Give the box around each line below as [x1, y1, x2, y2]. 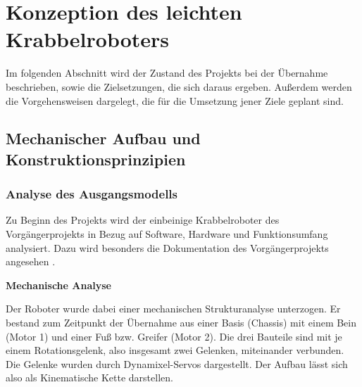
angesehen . [6, 254, 56, 269]
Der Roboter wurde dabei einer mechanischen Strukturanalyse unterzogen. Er [6, 301, 341, 316]
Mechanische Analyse [6, 277, 111, 292]
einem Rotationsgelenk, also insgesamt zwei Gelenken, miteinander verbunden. [6, 343, 344, 357]
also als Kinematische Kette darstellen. [6, 370, 173, 385]
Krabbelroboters [6, 25, 170, 53]
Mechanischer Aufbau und [6, 127, 201, 149]
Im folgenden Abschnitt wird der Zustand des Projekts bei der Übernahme [6, 65, 328, 80]
